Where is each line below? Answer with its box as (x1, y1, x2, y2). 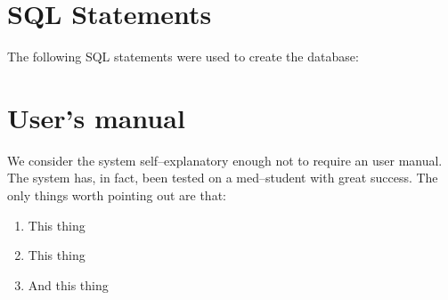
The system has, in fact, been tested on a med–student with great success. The (7, 168, 438, 187)
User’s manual (7, 99, 185, 135)
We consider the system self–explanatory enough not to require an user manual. (7, 150, 443, 169)
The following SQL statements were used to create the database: (7, 47, 359, 66)
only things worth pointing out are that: (7, 186, 226, 205)
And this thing (28, 275, 109, 294)
